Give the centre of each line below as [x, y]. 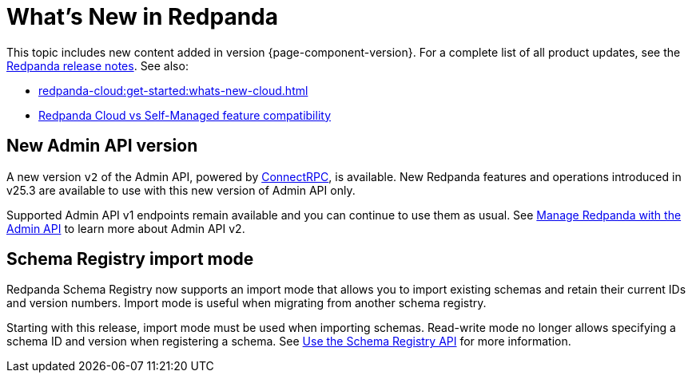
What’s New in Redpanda [143, 17]
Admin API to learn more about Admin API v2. [126, 228]
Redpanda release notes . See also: [97, 65]
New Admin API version [102, 146]
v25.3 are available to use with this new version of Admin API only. [181, 190]
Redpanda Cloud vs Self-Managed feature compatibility [185, 115]
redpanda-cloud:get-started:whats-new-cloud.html [173, 90]
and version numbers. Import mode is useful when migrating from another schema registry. [247, 303]
